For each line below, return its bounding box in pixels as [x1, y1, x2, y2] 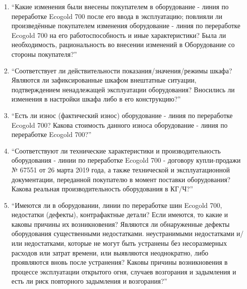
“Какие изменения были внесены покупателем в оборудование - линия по [11, 1, 229, 11]
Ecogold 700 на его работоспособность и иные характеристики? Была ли [11, 30, 226, 40]
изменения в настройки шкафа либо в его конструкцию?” [11, 94, 181, 104]
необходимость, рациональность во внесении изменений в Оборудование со [11, 39, 235, 50]
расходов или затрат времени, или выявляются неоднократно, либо [11, 247, 209, 257]
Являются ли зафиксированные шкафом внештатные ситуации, [11, 75, 197, 85]
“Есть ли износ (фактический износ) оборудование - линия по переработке [11, 110, 233, 120]
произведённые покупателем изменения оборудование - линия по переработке [11, 20, 241, 31]
